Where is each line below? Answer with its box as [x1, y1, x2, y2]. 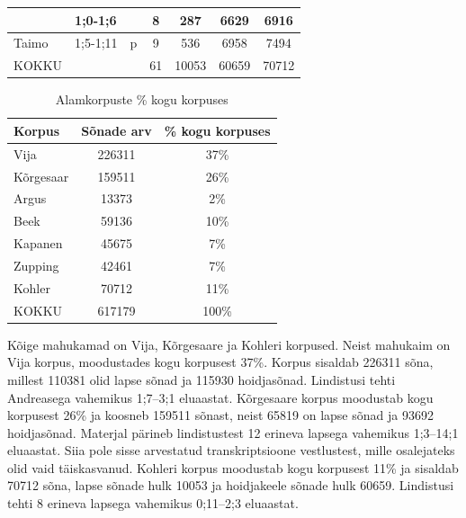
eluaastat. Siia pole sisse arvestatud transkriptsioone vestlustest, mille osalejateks [7, 441, 455, 460]
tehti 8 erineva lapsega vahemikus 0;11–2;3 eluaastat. [7, 494, 299, 513]
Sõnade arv [81, 121, 152, 139]
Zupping [13, 255, 59, 274]
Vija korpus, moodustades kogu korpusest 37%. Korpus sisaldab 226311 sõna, [7, 353, 434, 371]
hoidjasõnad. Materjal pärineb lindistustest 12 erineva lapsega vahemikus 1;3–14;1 [7, 423, 459, 442]
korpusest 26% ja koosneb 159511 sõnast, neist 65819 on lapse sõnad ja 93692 [7, 406, 434, 424]
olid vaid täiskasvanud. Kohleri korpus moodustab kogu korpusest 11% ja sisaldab [7, 458, 459, 477]
